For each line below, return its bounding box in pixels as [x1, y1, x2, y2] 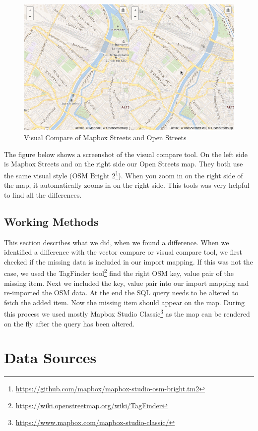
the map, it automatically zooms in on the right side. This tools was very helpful [4, 180, 250, 190]
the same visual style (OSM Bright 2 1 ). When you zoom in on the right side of [4, 168, 243, 180]
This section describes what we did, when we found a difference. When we [4, 237, 229, 247]
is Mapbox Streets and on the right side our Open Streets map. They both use [4, 159, 243, 169]
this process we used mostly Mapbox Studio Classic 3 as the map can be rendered [4, 307, 250, 319]
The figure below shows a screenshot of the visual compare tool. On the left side [4, 149, 248, 159]
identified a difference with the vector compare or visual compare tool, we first [4, 247, 242, 257]
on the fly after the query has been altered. [4, 318, 135, 328]
